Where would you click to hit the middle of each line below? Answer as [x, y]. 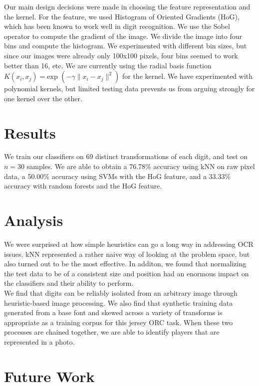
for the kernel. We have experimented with [187, 76]
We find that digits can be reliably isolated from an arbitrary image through [121, 292]
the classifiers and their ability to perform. [69, 283]
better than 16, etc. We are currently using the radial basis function [108, 65]
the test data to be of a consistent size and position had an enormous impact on [127, 273]
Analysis [34, 220]
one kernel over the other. [43, 98]
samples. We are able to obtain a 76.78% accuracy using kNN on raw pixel [141, 166]
